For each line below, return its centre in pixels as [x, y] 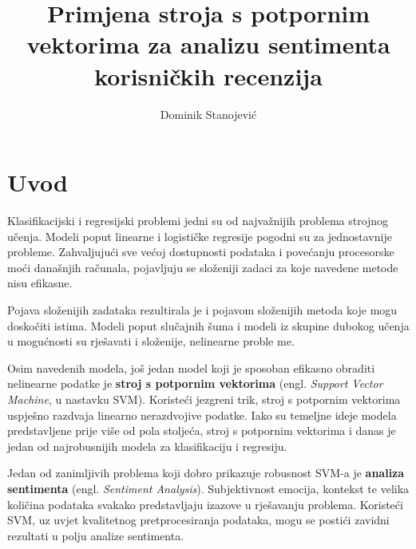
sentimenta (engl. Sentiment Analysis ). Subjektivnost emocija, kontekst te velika [208, 488]
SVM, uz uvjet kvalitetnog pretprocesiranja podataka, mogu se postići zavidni [198, 520]
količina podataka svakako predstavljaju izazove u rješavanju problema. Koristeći [205, 504]
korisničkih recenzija [208, 75]
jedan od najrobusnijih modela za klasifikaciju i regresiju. [147, 446]
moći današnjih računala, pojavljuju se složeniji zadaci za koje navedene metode [203, 267]
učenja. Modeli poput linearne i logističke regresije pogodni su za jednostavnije [200, 236]
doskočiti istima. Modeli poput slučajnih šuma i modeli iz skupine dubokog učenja [208, 325]
